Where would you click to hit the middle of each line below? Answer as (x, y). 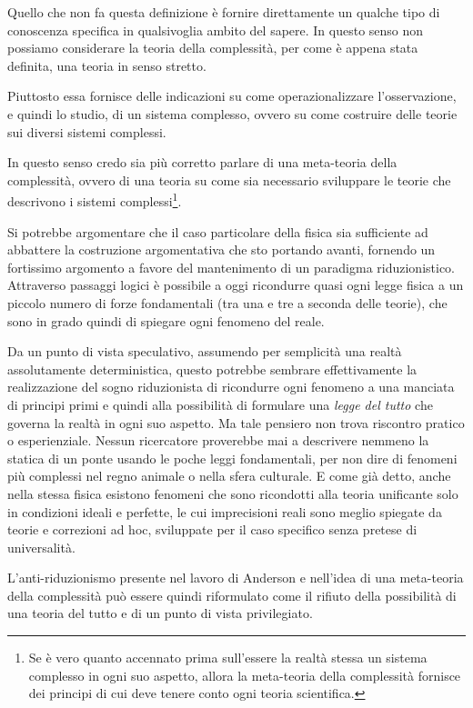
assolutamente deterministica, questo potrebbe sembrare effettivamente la (212, 369)
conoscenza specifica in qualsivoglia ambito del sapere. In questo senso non (216, 30)
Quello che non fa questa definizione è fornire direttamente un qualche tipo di (224, 12)
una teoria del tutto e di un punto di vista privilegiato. (160, 613)
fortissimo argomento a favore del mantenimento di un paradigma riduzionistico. (231, 267)
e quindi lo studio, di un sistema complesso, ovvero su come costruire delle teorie (232, 113)
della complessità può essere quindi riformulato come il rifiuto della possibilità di (232, 595)
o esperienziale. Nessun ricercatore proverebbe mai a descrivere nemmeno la (218, 440)
